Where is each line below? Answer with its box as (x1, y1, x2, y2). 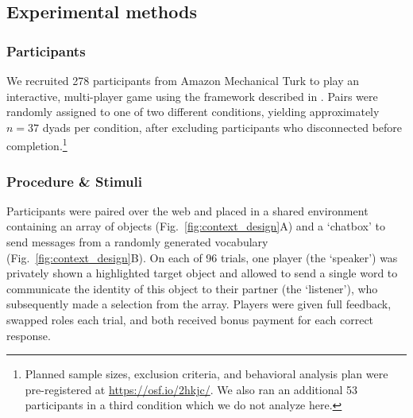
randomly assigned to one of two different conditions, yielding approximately (6, 103, 380, 120)
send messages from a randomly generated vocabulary (6, 234, 268, 250)
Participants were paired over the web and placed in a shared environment (6, 202, 369, 219)
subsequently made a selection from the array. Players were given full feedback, (6, 296, 392, 312)
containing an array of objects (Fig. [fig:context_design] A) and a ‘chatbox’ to (6, 218, 385, 234)
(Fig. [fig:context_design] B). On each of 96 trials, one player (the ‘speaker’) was (6, 249, 398, 265)
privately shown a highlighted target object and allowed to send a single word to (6, 265, 398, 281)
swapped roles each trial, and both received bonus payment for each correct (6, 312, 374, 327)
